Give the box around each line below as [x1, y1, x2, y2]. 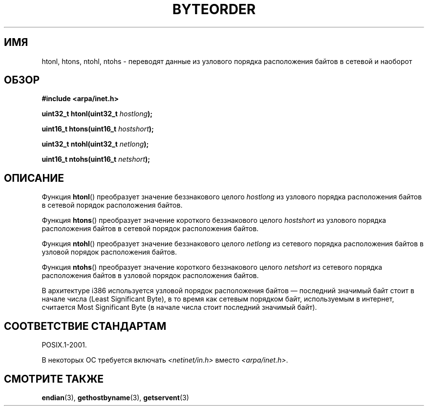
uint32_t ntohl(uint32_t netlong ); [42, 140, 149, 149]
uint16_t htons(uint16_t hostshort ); [42, 125, 154, 133]
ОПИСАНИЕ [4, 172, 64, 184]
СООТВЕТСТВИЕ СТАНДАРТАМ [4, 320, 167, 332]
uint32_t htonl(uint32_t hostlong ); [42, 109, 153, 118]
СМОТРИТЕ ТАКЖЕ [4, 372, 104, 385]
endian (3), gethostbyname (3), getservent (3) [42, 393, 189, 402]
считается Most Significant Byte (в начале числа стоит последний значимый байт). [42, 303, 317, 312]
